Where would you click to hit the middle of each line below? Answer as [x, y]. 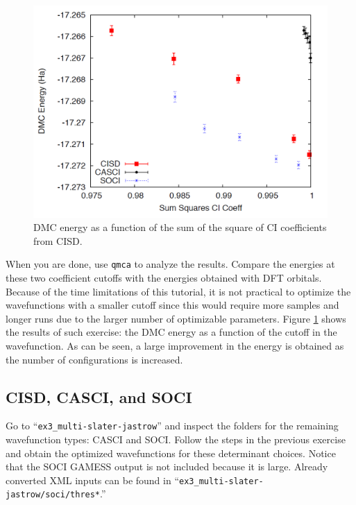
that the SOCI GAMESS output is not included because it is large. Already [167, 467]
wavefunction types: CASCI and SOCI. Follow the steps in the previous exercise [176, 439]
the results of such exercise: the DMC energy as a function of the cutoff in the [171, 332]
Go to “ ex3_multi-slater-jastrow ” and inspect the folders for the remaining [172, 426]
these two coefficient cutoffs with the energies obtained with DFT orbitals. [164, 278]
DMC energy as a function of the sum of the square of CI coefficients [180, 227]
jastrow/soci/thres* [53, 495]
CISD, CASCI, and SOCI [99, 396]
